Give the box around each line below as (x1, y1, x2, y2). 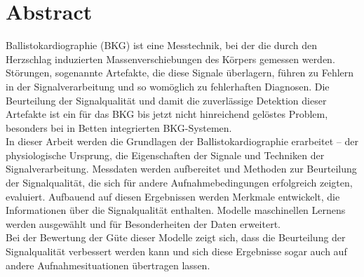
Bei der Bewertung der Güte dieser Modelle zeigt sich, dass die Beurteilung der (6, 230, 346, 245)
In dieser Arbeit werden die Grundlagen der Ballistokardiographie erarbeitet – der (6, 134, 358, 149)
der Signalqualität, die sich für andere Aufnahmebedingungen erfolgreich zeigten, (6, 175, 353, 190)
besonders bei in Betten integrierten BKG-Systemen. (6, 120, 232, 135)
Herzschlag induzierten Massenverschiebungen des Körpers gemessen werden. (6, 51, 335, 66)
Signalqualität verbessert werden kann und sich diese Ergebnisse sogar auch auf (6, 244, 347, 259)
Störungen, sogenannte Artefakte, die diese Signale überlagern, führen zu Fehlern (6, 65, 354, 80)
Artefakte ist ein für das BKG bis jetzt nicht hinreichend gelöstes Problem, (6, 107, 328, 121)
